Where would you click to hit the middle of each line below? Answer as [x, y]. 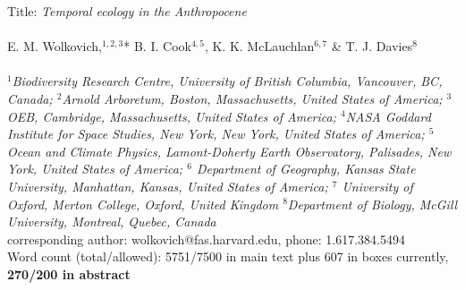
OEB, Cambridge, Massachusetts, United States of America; [172, 116]
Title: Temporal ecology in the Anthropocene [127, 11]
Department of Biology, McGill [372, 204]
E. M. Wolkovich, [55, 46]
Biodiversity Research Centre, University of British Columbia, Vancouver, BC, [227, 81]
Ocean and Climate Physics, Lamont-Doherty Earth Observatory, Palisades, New [229, 151]
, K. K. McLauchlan [259, 46]
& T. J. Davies [372, 46]
